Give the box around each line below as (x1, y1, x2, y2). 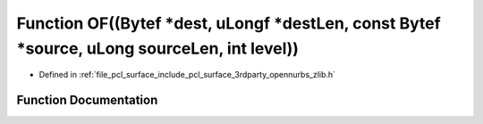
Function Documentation (16, 93, 158, 108)
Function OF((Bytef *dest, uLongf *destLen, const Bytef (16, 13, 442, 33)
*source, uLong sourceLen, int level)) (16, 38, 300, 58)
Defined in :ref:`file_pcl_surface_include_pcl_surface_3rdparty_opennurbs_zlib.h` (38, 70, 335, 80)
